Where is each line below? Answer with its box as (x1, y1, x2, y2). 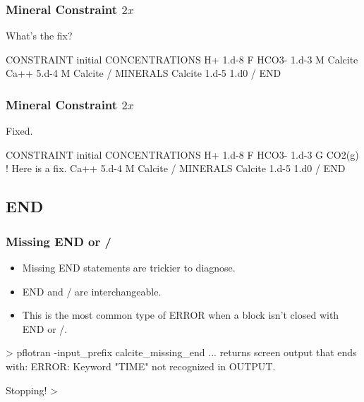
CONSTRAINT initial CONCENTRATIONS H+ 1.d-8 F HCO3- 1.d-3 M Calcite (6, 51, 358, 66)
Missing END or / (6, 232, 111, 250)
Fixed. (6, 123, 33, 138)
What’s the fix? (6, 28, 73, 43)
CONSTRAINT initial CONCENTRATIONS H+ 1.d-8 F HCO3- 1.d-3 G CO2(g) (6, 147, 359, 162)
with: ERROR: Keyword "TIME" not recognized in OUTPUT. (6, 358, 276, 373)
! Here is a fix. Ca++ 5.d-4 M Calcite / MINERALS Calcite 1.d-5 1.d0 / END (6, 161, 346, 176)
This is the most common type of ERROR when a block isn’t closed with (22, 307, 339, 322)
